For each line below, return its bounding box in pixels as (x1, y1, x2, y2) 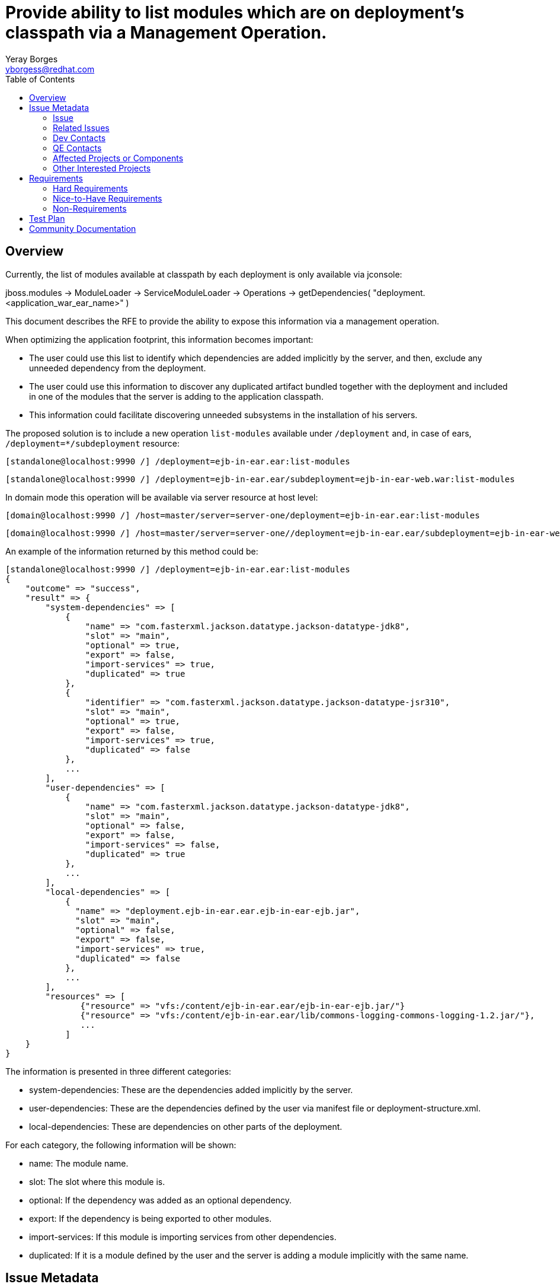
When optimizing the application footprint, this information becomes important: (5, 334, 313, 345)
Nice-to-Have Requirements (53, 193, 162, 203)
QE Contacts (53, 142, 102, 153)
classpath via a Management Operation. (5, 23, 327, 43)
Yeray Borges (5, 53, 58, 64)
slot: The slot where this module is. (29, 1176, 165, 1187)
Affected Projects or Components (53, 152, 184, 163)
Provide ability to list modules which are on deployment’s (5, 2, 465, 23)
